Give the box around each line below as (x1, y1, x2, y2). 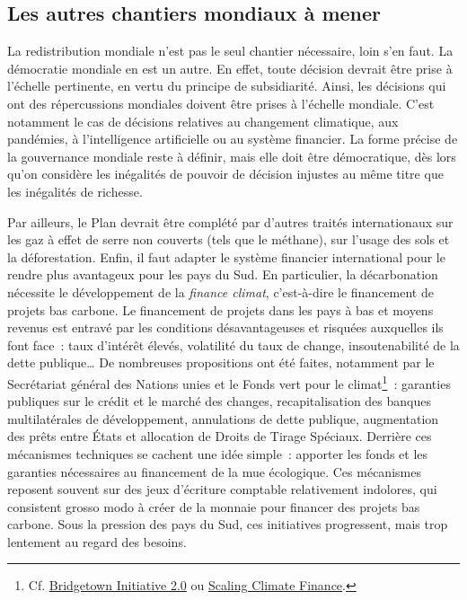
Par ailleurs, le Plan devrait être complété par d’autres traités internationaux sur (7, 212, 454, 231)
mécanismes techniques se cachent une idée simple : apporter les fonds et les (7, 444, 428, 463)
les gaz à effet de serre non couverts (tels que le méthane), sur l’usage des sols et (7, 230, 450, 249)
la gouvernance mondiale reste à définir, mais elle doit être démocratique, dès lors (7, 146, 456, 165)
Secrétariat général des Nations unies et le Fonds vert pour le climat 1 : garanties (7, 371, 451, 393)
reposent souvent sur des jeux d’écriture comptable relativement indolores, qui (7, 480, 437, 499)
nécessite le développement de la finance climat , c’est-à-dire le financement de (7, 282, 434, 301)
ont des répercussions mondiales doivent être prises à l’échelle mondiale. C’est (7, 93, 435, 112)
